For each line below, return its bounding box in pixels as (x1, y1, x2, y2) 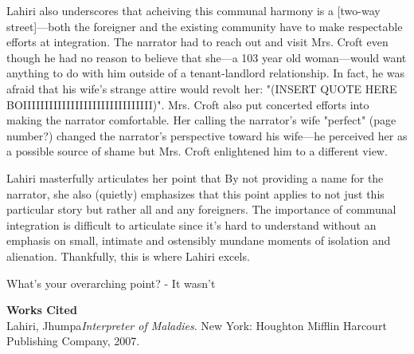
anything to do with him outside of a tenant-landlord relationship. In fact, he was (6, 65, 405, 81)
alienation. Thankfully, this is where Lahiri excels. (6, 247, 250, 264)
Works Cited (6, 301, 77, 318)
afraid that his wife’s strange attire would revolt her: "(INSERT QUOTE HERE (6, 80, 397, 96)
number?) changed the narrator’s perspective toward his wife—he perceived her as (6, 127, 408, 144)
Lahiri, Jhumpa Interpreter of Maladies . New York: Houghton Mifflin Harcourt (6, 317, 387, 333)
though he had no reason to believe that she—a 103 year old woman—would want (6, 49, 407, 65)
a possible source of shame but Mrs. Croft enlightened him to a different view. (6, 143, 388, 159)
